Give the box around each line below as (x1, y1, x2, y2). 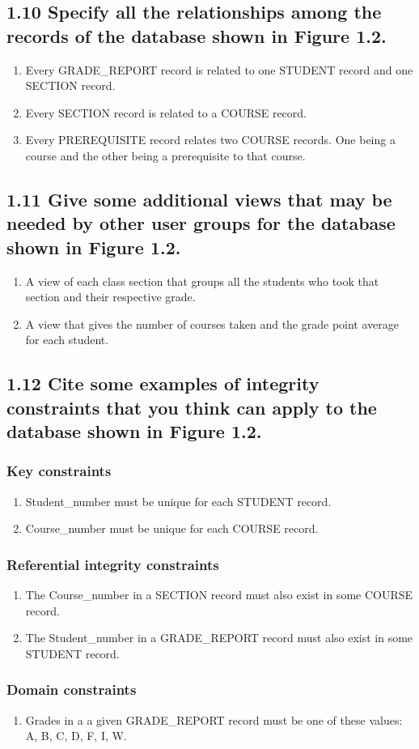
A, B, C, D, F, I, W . (25, 727, 127, 744)
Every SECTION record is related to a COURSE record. (25, 104, 307, 121)
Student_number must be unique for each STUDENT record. (25, 492, 332, 509)
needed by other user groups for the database (6, 211, 396, 236)
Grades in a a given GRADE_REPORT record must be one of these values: (25, 711, 403, 728)
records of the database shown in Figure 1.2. (6, 23, 387, 48)
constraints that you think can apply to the (6, 394, 377, 419)
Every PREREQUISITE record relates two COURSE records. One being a (25, 131, 396, 148)
